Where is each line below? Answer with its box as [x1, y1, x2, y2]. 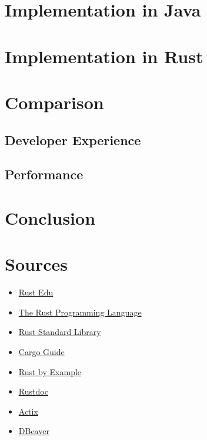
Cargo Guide [18, 345, 65, 357]
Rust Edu [18, 286, 54, 298]
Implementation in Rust [5, 44, 203, 68]
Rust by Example [18, 365, 82, 377]
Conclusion [5, 205, 96, 229]
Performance [5, 165, 84, 183]
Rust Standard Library [18, 326, 101, 338]
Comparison [5, 90, 104, 114]
